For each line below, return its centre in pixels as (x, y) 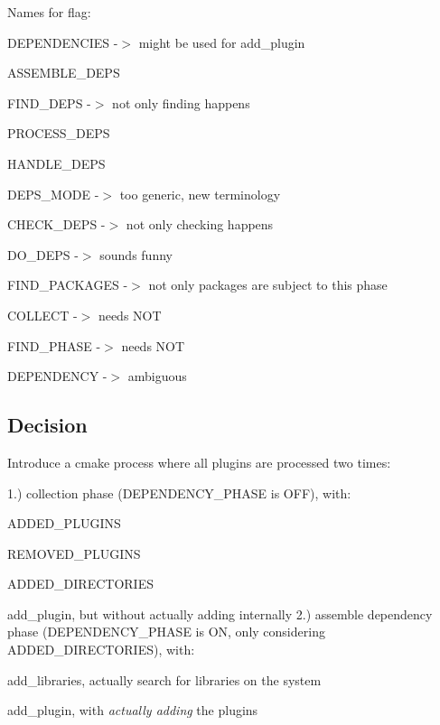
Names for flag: (49, 12)
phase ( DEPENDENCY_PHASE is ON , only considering (166, 632)
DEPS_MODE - (53, 194)
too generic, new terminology (200, 194)
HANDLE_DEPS (56, 163)
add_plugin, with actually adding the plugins (133, 710)
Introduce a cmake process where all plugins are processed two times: (199, 462)
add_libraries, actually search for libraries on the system (164, 679)
